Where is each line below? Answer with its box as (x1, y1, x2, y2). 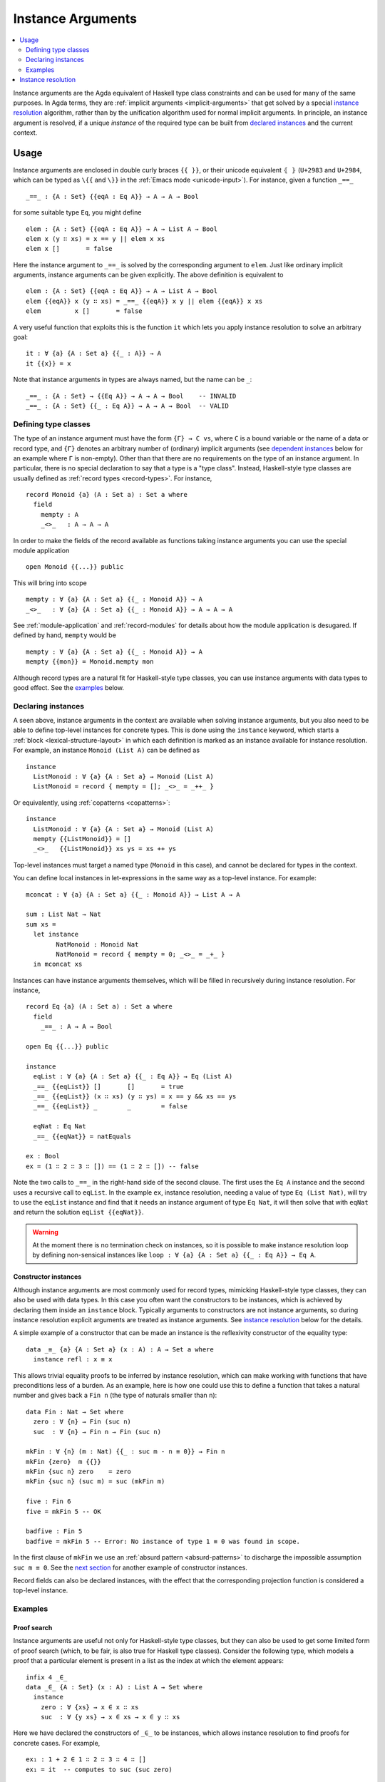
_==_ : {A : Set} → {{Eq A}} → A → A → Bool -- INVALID (26, 392, 237, 400)
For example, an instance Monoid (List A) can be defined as (13, 746, 200, 755)
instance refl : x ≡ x (33, 1355, 113, 1364)
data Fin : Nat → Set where (26, 1408, 124, 1416)
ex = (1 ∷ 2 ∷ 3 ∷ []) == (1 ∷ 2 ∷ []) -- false (26, 1162, 199, 1170)
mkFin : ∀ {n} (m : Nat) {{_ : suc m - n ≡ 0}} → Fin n (26, 1448, 225, 1456)
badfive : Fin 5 (26, 1528, 83, 1535)
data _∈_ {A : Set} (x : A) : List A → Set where (26, 1683, 203, 1691)
